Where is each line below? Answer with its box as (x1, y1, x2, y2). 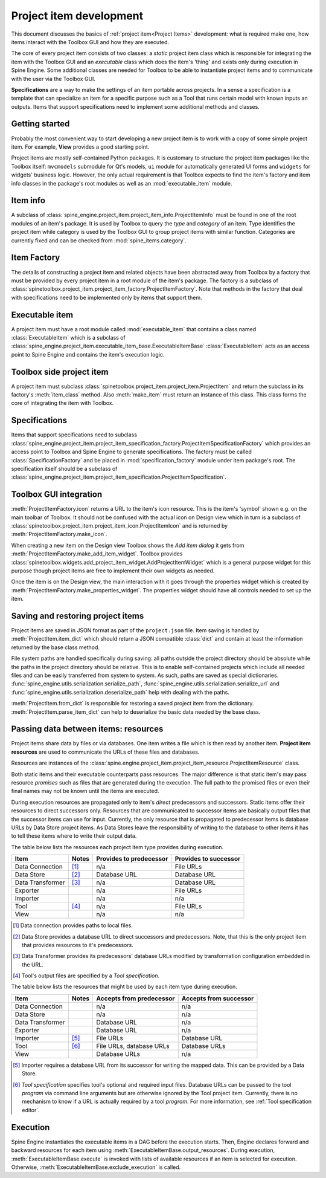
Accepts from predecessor (96, 994, 175, 1003)
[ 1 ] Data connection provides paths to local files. (13, 922, 133, 929)
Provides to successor (174, 855, 241, 863)
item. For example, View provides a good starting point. (11, 143, 150, 150)
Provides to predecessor (96, 855, 168, 863)
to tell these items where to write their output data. (11, 832, 137, 840)
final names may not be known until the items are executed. (11, 788, 159, 795)
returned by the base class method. (11, 644, 100, 651)
